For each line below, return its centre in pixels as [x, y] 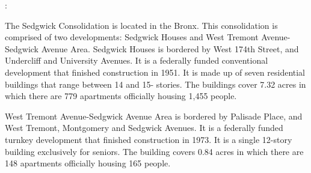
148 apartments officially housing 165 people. [88, 163]
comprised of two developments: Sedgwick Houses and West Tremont [132, 37]
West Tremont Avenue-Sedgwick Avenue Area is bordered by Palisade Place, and [154, 116]
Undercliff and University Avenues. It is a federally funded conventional [137, 60]
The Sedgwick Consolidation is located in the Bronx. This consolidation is [141, 25]
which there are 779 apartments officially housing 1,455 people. [121, 96]
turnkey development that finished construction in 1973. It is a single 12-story [149, 139]
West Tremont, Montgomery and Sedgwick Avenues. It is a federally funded [144, 128]
